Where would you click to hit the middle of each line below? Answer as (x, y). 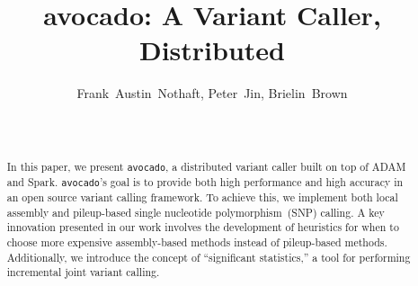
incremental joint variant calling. (83, 272)
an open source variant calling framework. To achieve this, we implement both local (202, 197)
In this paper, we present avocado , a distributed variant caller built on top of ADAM (206, 166)
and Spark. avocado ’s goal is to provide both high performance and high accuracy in (205, 182)
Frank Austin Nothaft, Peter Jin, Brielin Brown (212, 93)
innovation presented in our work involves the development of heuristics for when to (203, 227)
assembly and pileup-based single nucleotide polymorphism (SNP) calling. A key (196, 212)
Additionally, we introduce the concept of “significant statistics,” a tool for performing (209, 257)
